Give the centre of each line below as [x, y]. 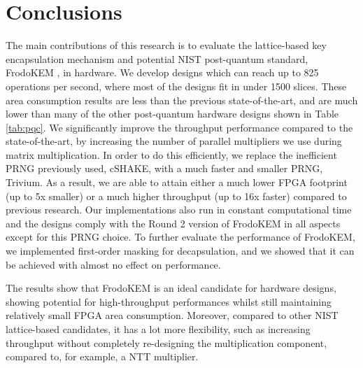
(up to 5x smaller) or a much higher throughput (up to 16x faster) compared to [176, 196]
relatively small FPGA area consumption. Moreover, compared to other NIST [172, 315]
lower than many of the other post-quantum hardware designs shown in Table [172, 114]
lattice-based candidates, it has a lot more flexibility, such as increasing [158, 329]
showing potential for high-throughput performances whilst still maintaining [169, 301]
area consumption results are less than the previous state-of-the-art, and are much [182, 100]
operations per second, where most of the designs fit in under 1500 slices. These [176, 86]
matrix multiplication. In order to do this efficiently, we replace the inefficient [171, 154]
